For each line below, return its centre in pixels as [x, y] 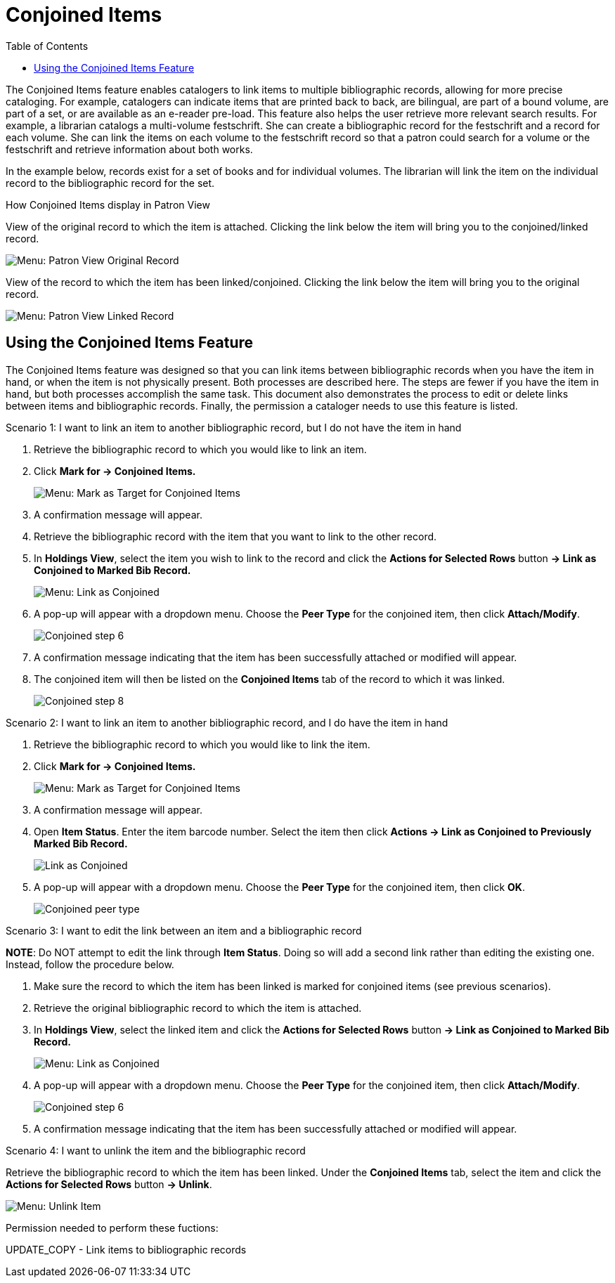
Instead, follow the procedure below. [90, 964]
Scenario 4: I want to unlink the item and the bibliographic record [156, 1150]
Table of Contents [47, 46]
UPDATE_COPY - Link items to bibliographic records [126, 1249]
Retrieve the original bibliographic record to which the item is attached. [198, 1008]
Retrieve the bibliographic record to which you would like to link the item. [202, 744]
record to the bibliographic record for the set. [110, 183]
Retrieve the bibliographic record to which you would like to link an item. [200, 449]
